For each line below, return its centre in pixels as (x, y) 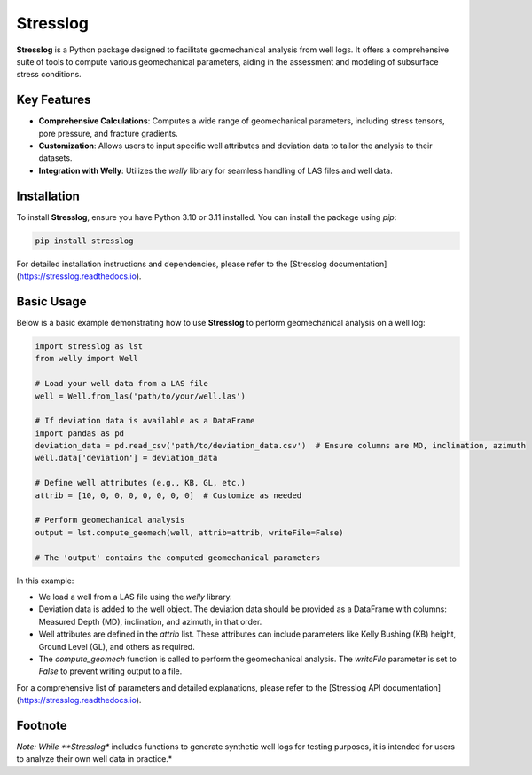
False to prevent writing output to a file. (110, 671)
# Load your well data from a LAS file (121, 384)
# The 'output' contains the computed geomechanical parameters (178, 558)
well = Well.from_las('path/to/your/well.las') (140, 396)
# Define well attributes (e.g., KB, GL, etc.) (140, 483)
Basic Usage (51, 301)
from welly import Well (87, 359)
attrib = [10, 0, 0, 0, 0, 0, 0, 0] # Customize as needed (168, 495)
